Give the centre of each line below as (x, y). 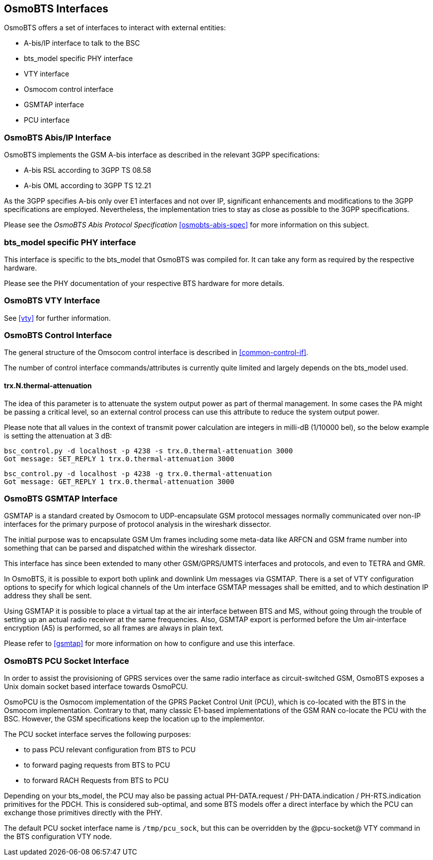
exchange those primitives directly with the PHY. (83, 813)
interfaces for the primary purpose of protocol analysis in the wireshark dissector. (138, 524)
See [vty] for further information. (57, 318)
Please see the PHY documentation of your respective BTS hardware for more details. (144, 283)
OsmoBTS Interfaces (56, 9)
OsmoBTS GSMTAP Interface (61, 499)
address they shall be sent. (48, 596)
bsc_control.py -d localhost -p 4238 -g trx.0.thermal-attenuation (138, 473)
